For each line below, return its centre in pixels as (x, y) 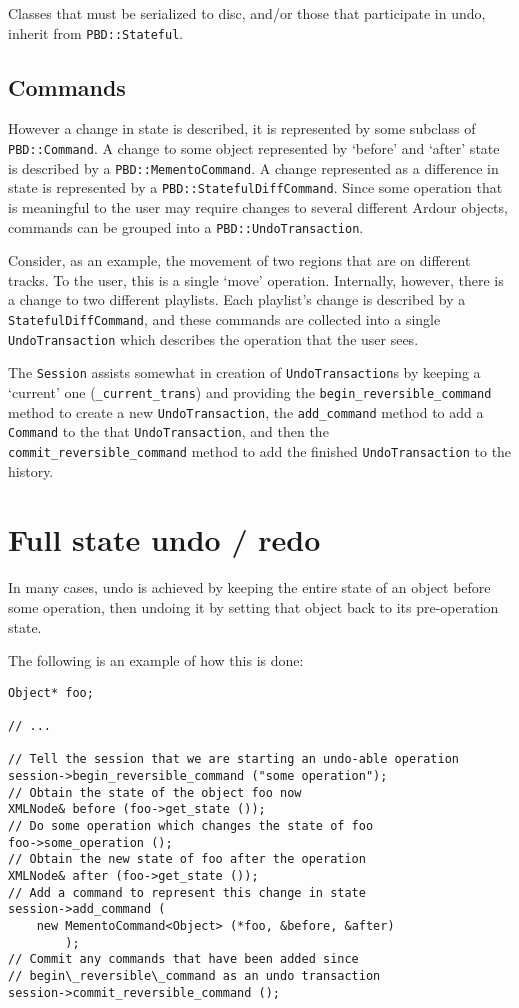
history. (31, 470)
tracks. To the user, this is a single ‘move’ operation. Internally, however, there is (256, 279)
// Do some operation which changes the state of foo (191, 825)
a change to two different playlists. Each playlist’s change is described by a (237, 299)
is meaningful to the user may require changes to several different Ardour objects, (258, 207)
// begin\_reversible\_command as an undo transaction (194, 975)
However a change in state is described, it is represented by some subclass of (242, 128)
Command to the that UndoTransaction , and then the (168, 431)
